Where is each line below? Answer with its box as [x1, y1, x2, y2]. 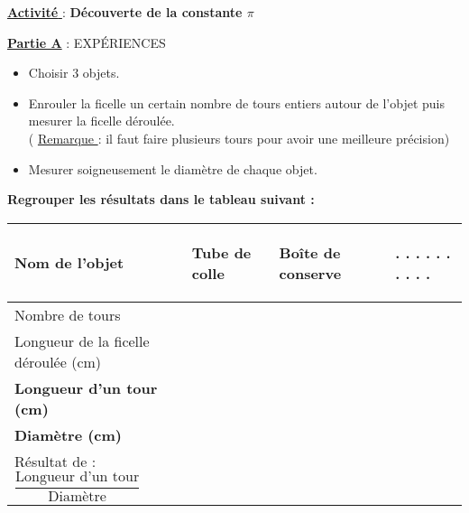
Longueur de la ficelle [14, 330, 150, 351]
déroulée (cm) [14, 350, 102, 372]
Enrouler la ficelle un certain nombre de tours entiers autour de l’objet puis [28, 93, 445, 112]
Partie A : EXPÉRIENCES [7, 33, 166, 51]
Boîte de [279, 241, 341, 263]
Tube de [191, 241, 252, 263]
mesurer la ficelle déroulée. [28, 111, 175, 130]
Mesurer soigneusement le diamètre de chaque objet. [28, 159, 317, 178]
